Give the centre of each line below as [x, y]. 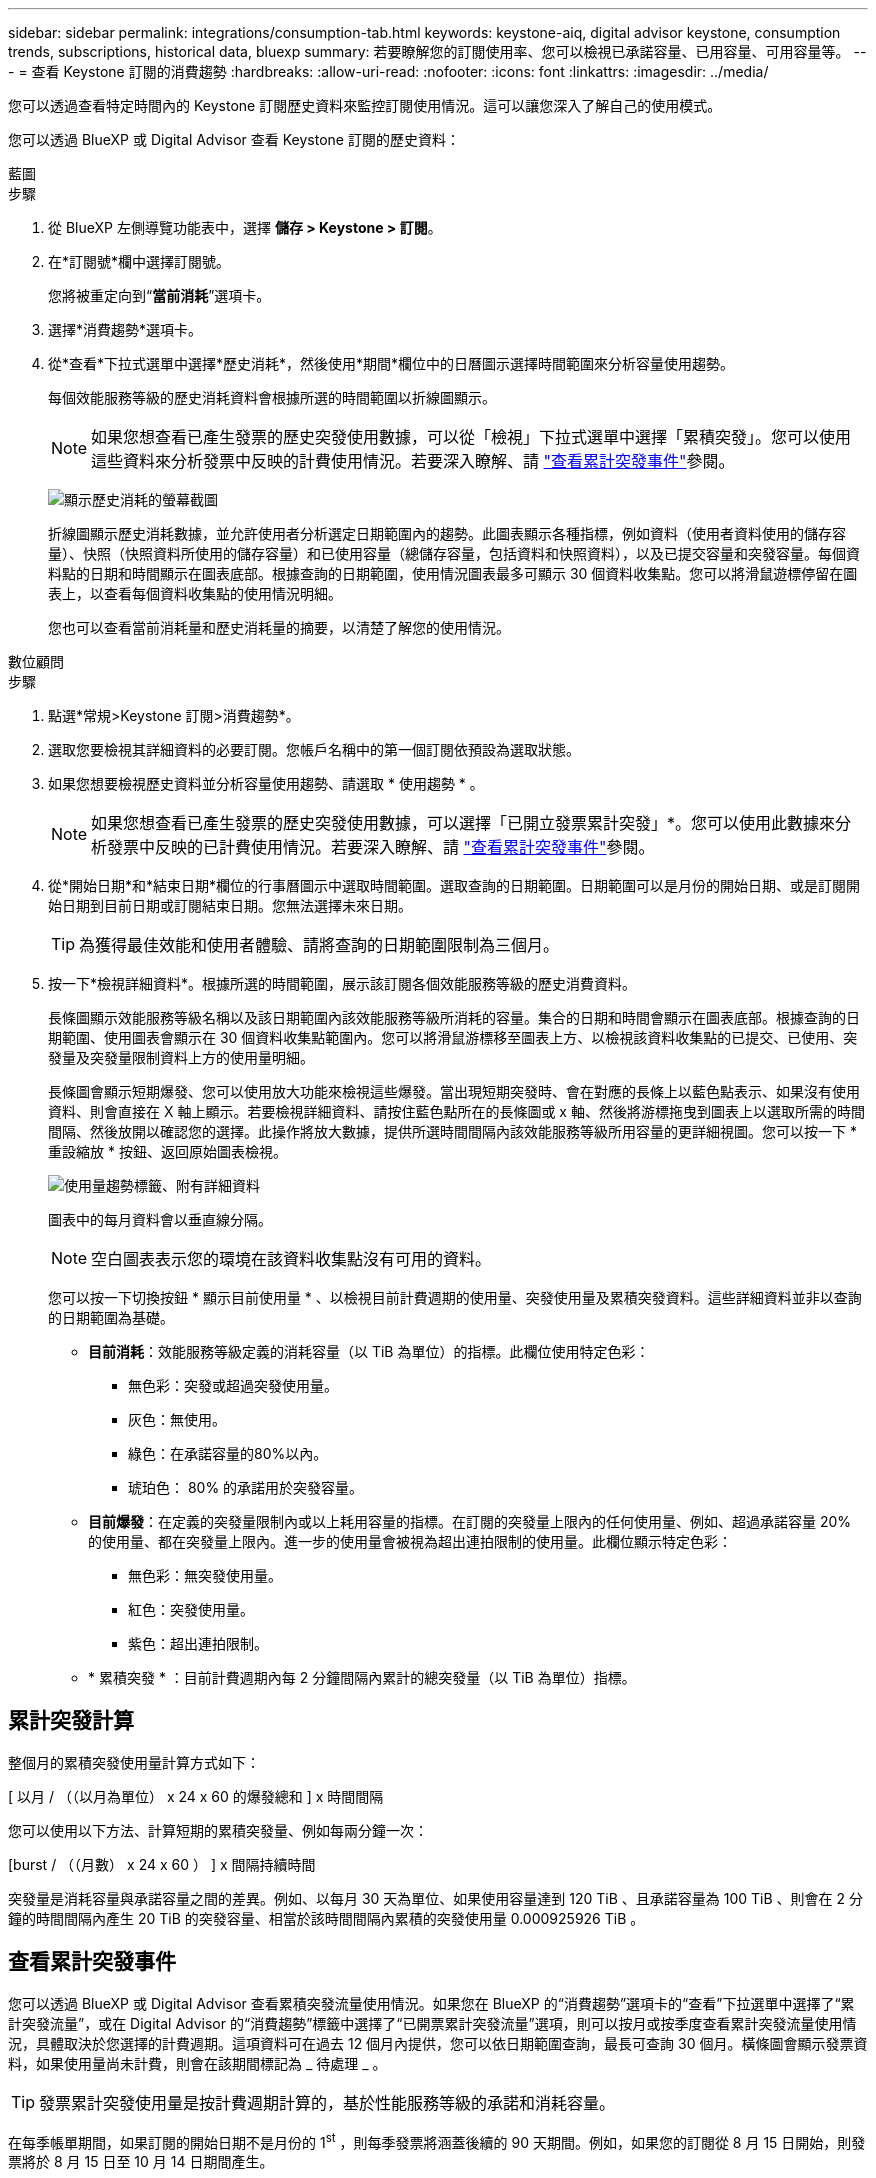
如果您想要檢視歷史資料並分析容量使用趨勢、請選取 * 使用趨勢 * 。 [266, 783]
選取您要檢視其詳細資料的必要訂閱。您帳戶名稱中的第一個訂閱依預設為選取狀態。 [314, 749]
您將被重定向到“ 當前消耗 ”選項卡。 [159, 295]
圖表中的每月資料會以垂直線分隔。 [160, 1219]
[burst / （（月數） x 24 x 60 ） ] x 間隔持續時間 [162, 1864]
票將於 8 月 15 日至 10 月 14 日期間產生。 [141, 2162]
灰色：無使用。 [177, 1419]
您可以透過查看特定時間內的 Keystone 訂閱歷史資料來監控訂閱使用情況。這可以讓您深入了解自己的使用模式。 [365, 105]
